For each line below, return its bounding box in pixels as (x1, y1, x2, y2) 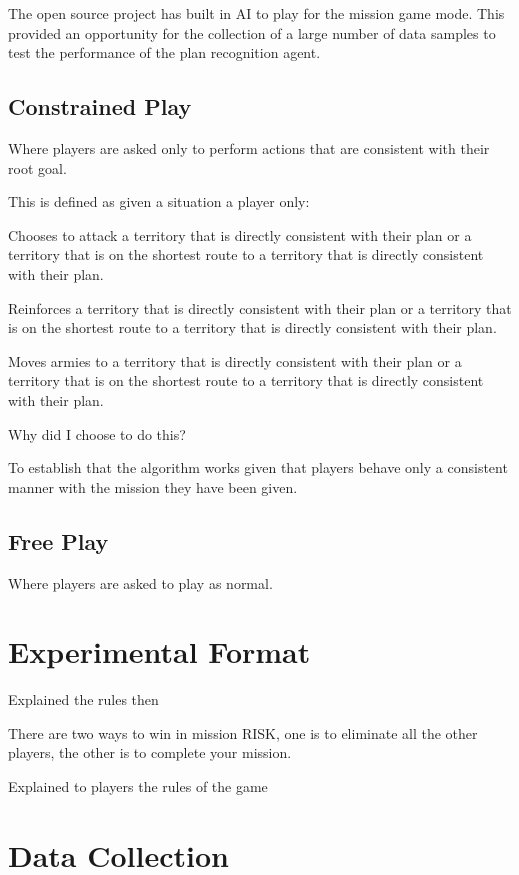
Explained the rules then (8, 689, 159, 710)
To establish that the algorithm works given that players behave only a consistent (8, 457, 508, 478)
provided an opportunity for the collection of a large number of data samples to (8, 22, 496, 43)
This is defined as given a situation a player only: (8, 191, 310, 212)
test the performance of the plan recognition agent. (8, 42, 321, 63)
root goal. (8, 157, 67, 178)
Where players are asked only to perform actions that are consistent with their (8, 137, 490, 158)
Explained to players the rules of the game (8, 776, 268, 796)
